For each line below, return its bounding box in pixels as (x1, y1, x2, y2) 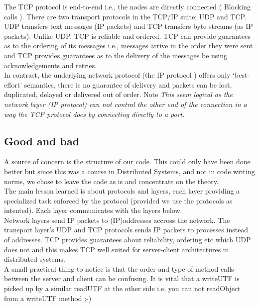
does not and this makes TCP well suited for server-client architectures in (4, 244, 229, 254)
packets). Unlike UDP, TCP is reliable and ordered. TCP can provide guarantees (4, 30, 251, 41)
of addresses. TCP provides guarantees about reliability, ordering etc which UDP (4, 234, 251, 245)
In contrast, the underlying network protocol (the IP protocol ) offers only (4, 70, 231, 80)
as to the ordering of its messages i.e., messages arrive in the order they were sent (4, 40, 253, 51)
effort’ (4, 79, 22, 90)
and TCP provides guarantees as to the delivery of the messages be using (4, 50, 228, 60)
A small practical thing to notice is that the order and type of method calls (4, 263, 234, 274)
